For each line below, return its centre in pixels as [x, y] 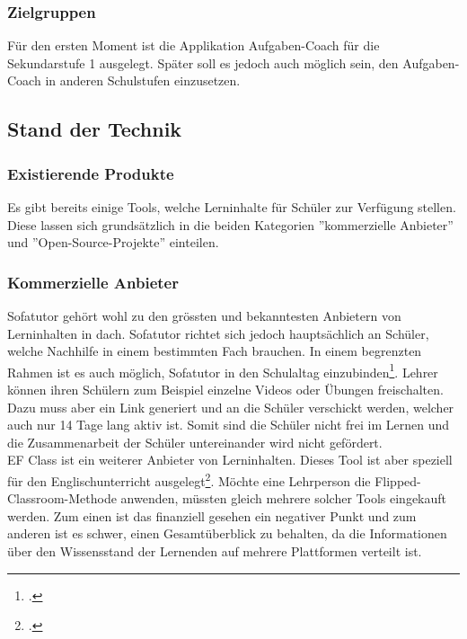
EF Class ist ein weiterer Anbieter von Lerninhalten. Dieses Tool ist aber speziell [230, 460]
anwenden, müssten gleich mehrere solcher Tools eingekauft [284, 498]
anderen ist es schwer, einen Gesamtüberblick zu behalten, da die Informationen [227, 533]
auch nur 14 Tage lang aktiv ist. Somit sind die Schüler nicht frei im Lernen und [229, 425]
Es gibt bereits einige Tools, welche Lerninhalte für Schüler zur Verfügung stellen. [232, 207]
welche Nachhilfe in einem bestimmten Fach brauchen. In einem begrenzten [215, 351]
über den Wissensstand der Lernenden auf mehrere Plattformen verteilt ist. [215, 551]
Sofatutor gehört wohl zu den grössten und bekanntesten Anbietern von [204, 315]
